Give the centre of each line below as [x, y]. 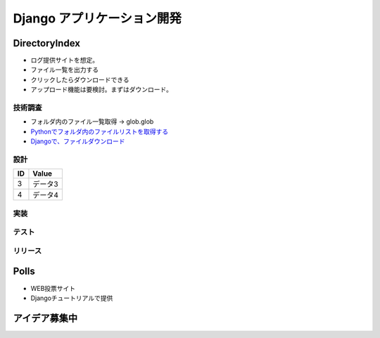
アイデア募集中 [45, 318]
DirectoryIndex [47, 43]
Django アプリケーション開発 [97, 18]
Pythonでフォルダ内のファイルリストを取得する [100, 131]
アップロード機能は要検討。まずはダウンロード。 [101, 90]
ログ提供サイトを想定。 [64, 60]
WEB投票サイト [53, 288]
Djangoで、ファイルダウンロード [78, 141]
